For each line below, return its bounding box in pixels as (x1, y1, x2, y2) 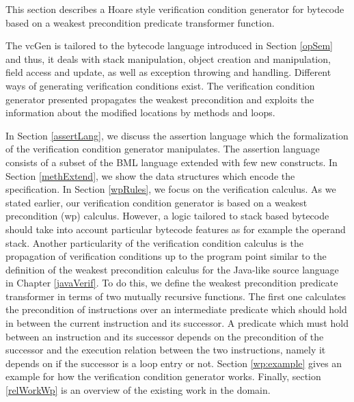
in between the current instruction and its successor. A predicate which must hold (5, 316, 349, 330)
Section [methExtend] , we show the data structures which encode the (5, 168, 295, 183)
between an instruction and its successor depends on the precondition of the (5, 329, 324, 343)
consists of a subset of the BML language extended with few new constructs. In (5, 155, 338, 169)
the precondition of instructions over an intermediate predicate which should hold (5, 302, 347, 317)
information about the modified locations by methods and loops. (5, 105, 275, 120)
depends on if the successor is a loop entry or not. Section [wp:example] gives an (5, 356, 342, 370)
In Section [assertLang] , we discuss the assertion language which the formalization (5, 128, 349, 142)
